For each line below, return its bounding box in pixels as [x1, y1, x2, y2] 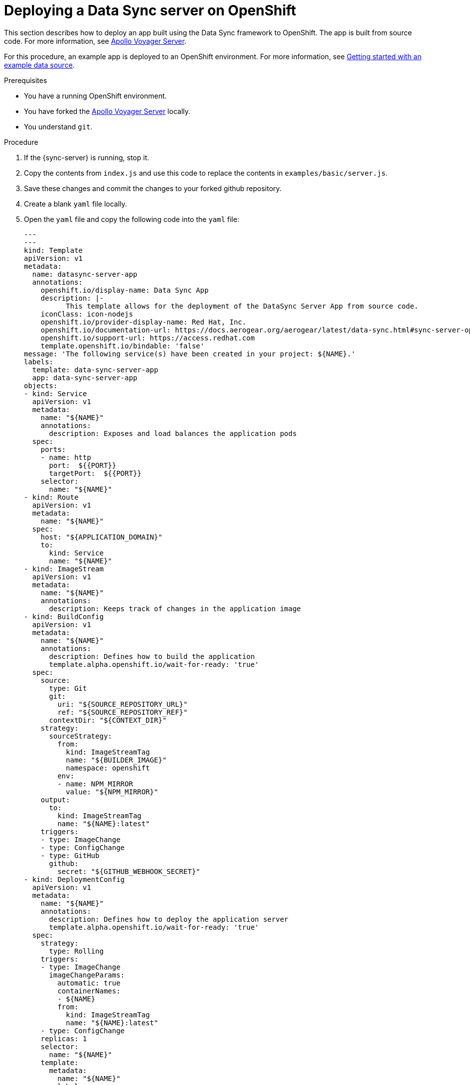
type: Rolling [49, 947, 104, 955]
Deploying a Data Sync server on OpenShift [4, 2, 296, 19]
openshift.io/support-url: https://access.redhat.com [40, 333, 255, 342]
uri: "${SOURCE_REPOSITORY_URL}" [57, 700, 188, 708]
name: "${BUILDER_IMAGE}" [66, 756, 167, 764]
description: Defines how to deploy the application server [49, 915, 289, 923]
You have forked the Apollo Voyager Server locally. [24, 107, 191, 115]
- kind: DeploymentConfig [24, 875, 125, 883]
